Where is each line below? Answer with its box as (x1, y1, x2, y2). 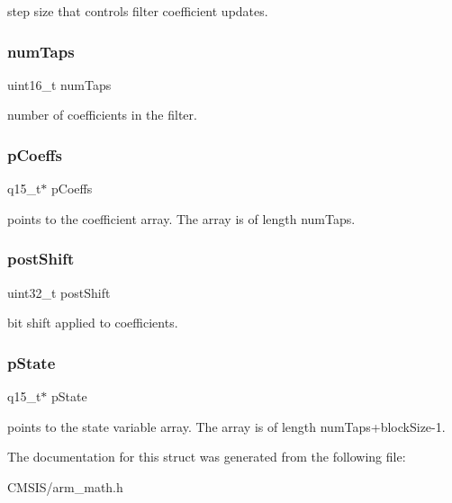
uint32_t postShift (7, 283, 111, 301)
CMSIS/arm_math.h (7, 477, 123, 496)
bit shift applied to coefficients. (7, 313, 178, 332)
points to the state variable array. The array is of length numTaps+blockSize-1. (7, 417, 446, 436)
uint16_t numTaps (7, 75, 112, 94)
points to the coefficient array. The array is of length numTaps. (7, 209, 356, 228)
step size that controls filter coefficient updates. (7, 2, 268, 20)
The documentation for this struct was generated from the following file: (7, 447, 406, 466)
